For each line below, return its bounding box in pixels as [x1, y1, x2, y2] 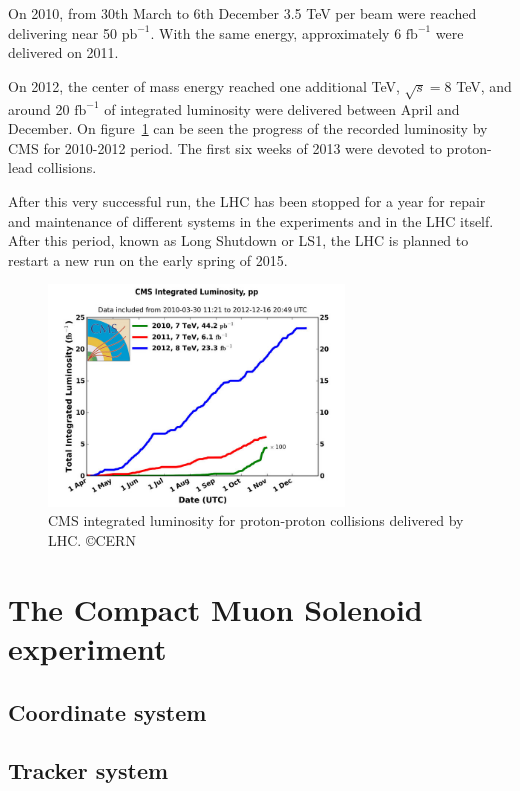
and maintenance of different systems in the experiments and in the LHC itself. [8, 210, 494, 231]
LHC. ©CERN [48, 530, 136, 551]
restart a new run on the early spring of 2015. [8, 249, 288, 270]
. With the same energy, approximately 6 [150, 22, 402, 43]
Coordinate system [8, 696, 207, 727]
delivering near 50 [8, 22, 117, 43]
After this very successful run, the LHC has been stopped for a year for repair [8, 190, 486, 211]
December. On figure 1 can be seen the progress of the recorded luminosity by [8, 118, 488, 139]
